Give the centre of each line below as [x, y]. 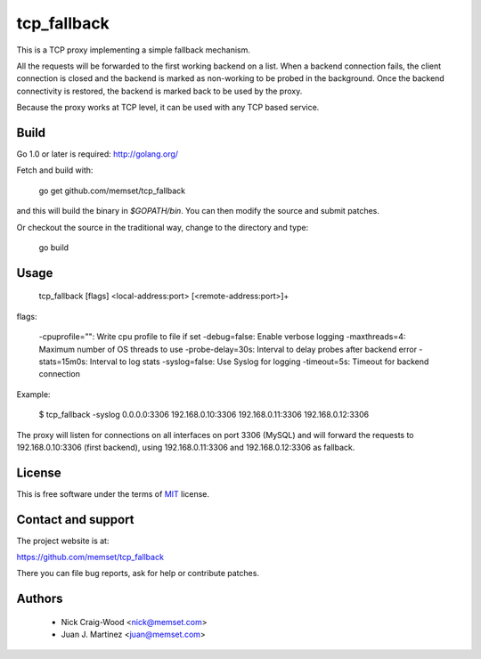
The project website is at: [63, 541]
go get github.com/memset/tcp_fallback [112, 191]
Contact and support [75, 520]
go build [54, 247]
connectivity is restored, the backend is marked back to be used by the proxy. [159, 91]
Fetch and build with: [55, 170]
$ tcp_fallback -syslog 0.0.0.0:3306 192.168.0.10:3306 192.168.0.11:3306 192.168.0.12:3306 [204, 415]
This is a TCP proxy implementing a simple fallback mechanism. [134, 50]
